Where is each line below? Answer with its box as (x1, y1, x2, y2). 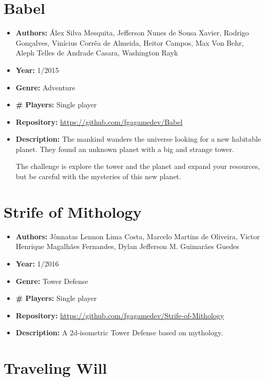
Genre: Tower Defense (15, 275, 88, 286)
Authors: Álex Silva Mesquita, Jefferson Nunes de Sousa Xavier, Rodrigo (15, 27, 249, 38)
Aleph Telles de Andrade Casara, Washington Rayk (15, 47, 178, 58)
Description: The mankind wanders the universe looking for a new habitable (15, 134, 261, 144)
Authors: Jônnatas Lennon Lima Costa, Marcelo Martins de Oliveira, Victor (15, 231, 260, 241)
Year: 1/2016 (15, 258, 59, 269)
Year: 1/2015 (15, 64, 59, 75)
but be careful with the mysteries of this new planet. (15, 171, 181, 182)
